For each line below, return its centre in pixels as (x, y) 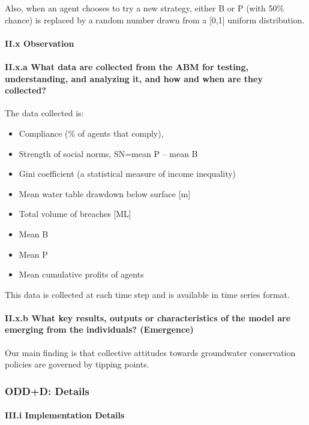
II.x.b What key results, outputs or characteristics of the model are (148, 317)
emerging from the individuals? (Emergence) (99, 329)
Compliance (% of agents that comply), (91, 133)
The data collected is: (44, 113)
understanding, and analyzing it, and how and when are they (134, 78)
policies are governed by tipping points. (77, 364)
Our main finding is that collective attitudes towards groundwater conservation (150, 352)
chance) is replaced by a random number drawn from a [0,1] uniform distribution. (155, 19)
